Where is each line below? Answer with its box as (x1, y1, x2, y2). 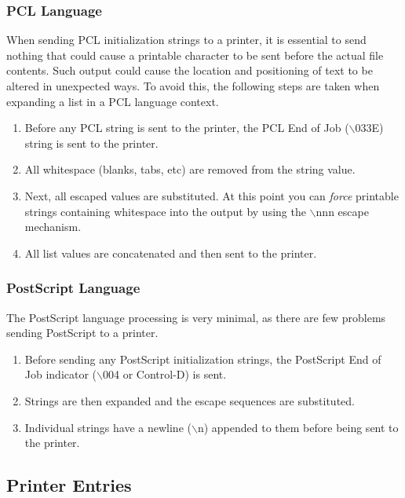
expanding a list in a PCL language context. (6, 93, 219, 109)
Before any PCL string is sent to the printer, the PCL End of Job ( (24, 119, 349, 136)
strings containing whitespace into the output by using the (24, 203, 306, 219)
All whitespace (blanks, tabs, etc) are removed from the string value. (24, 161, 356, 178)
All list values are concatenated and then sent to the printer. (24, 244, 317, 261)
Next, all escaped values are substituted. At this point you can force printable (24, 187, 399, 203)
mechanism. (24, 218, 82, 235)
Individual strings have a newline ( (24, 419, 192, 435)
